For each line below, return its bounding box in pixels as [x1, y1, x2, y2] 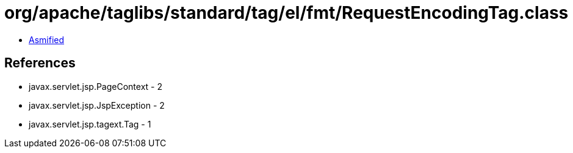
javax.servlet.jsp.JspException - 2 [29, 100, 165, 110]
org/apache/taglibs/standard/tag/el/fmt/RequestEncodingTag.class [4, 2, 569, 23]
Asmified [29, 34, 65, 45]
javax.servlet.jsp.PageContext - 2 [29, 81, 162, 92]
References [4, 55, 76, 71]
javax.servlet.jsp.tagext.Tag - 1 [29, 118, 151, 129]
